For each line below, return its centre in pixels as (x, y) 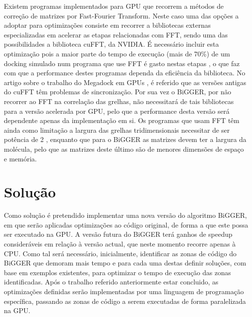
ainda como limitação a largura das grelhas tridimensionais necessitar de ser (117, 130)
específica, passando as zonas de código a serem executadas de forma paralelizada (125, 301)
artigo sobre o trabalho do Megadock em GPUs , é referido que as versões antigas (125, 82)
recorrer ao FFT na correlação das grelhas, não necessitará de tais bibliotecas (119, 101)
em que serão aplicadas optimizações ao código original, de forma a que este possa (126, 224)
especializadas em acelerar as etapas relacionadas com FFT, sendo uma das (116, 34)
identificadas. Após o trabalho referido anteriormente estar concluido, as (111, 282)
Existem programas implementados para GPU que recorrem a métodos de (114, 6)
